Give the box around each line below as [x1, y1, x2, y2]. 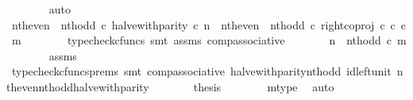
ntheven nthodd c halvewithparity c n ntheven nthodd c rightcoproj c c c [11, 16, 407, 33]
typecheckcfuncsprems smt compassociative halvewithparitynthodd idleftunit [11, 63, 392, 79]
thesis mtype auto [193, 78, 334, 94]
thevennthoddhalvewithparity [6, 78, 149, 94]
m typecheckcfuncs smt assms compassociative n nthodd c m [11, 32, 407, 48]
